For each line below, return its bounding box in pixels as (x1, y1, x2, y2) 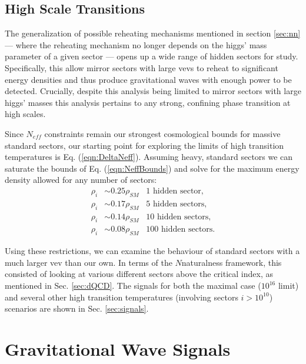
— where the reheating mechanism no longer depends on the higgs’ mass (5, 38, 267, 51)
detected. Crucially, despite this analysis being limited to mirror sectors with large (5, 85, 301, 97)
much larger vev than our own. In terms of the (5, 256, 172, 268)
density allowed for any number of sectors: (5, 173, 157, 186)
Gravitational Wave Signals (5, 336, 231, 360)
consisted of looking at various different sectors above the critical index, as (5, 268, 273, 280)
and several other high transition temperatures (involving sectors (5, 290, 238, 303)
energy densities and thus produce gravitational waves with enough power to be (5, 73, 292, 85)
